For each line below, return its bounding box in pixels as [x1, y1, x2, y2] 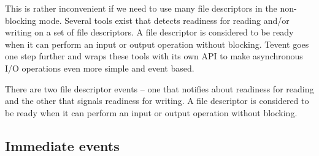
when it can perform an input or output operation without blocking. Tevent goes [5, 37, 309, 50]
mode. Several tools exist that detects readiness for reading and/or [39, 13, 290, 26]
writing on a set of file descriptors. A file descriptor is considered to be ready [5, 26, 294, 39]
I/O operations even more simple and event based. [5, 61, 194, 74]
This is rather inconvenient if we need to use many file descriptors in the [5, 2, 277, 14]
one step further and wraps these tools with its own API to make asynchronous [5, 50, 303, 62]
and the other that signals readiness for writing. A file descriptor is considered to [5, 94, 309, 107]
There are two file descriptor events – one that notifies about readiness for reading [5, 82, 314, 95]
